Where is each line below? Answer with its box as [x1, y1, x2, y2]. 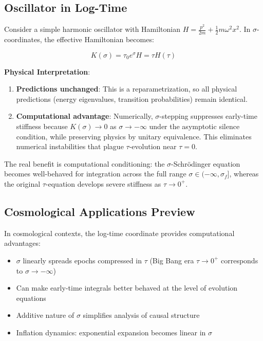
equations [16, 292, 46, 303]
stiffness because [16, 121, 68, 131]
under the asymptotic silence [149, 121, 240, 131]
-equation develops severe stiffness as [45, 178, 161, 189]
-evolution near [129, 141, 177, 152]
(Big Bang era [149, 255, 194, 265]
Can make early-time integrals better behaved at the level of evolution [16, 282, 238, 293]
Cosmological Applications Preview [4, 203, 195, 219]
